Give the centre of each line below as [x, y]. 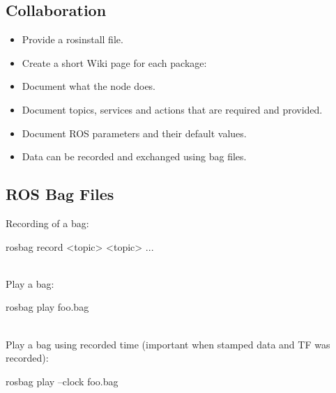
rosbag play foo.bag [47, 307]
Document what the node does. [89, 86]
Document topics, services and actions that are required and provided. [172, 109]
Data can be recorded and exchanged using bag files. [134, 156]
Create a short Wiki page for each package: [114, 62]
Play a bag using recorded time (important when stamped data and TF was [168, 344]
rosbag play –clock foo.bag [62, 381]
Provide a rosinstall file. [72, 39]
